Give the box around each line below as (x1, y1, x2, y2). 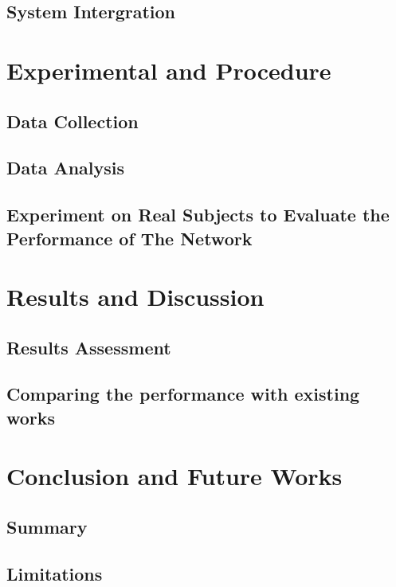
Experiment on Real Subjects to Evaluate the (6, 202, 390, 227)
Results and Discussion (6, 280, 265, 313)
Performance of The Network (6, 225, 253, 250)
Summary (6, 514, 88, 538)
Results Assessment (6, 335, 171, 359)
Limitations (6, 561, 103, 585)
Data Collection (6, 108, 139, 133)
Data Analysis (6, 155, 125, 180)
